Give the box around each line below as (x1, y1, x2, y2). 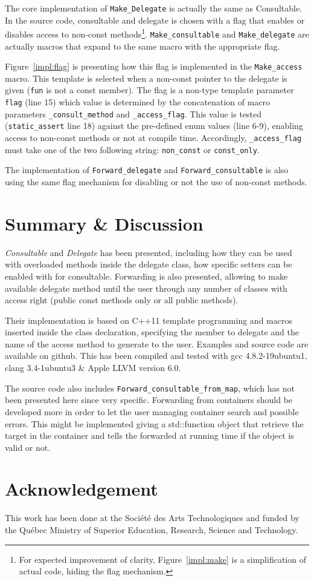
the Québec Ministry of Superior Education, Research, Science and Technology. (5, 524, 298, 536)
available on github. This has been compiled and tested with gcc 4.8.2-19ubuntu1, (5, 349, 307, 362)
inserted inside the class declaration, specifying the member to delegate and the (5, 326, 299, 338)
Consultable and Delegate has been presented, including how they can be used (5, 246, 292, 258)
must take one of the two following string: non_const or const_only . (5, 143, 260, 156)
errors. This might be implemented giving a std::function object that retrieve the (5, 417, 304, 430)
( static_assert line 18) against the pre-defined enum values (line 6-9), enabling (5, 119, 303, 132)
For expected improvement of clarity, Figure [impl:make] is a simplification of (19, 553, 306, 565)
